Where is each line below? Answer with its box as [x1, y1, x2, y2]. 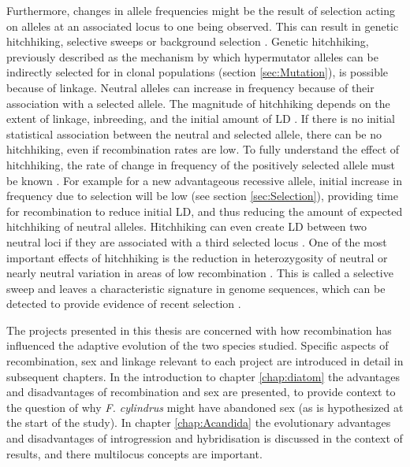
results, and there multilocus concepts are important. [6, 445, 263, 461]
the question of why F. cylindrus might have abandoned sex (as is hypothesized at [6, 398, 404, 415]
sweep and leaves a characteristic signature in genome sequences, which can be [6, 280, 386, 296]
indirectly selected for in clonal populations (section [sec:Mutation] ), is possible [6, 64, 389, 80]
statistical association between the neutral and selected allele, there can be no [6, 125, 382, 142]
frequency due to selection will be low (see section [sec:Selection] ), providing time [6, 187, 398, 204]
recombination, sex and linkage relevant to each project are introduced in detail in [6, 353, 404, 369]
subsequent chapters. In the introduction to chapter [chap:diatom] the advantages [6, 368, 401, 384]
